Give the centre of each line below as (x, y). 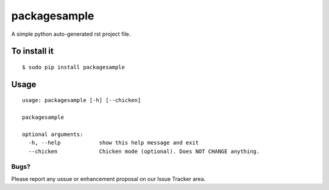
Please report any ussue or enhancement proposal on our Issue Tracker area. (108, 178)
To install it (33, 51)
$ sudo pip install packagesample (73, 67)
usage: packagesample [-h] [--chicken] (82, 100)
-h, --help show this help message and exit (114, 143)
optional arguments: (53, 134)
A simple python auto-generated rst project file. (71, 34)
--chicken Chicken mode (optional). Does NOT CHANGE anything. (144, 151)
